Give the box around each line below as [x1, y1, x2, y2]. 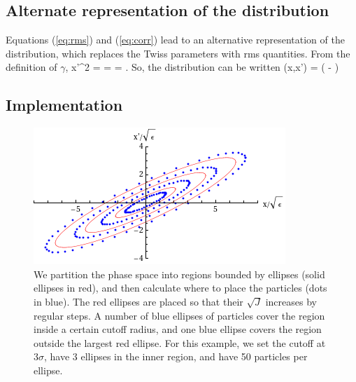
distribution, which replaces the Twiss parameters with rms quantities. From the [6, 46, 350, 60]
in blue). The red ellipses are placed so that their [34, 294, 243, 308]
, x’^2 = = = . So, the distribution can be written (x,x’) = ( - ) [65, 60, 339, 74]
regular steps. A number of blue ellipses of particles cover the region [34, 308, 325, 322]
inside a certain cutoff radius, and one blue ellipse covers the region [34, 322, 322, 336]
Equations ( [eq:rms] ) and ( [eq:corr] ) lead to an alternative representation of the [6, 32, 345, 47]
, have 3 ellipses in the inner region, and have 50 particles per [44, 349, 308, 364]
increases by [265, 294, 317, 308]
